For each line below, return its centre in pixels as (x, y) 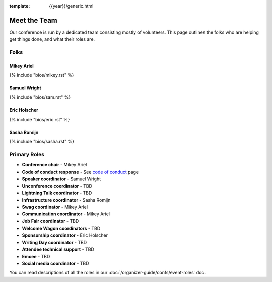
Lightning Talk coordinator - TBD (57, 193)
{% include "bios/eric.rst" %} (40, 120)
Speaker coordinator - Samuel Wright (61, 179)
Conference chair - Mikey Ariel (54, 164)
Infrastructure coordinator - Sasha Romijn (66, 200)
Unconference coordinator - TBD (57, 186)
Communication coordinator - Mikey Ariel (66, 214)
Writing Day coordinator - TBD (54, 242)
